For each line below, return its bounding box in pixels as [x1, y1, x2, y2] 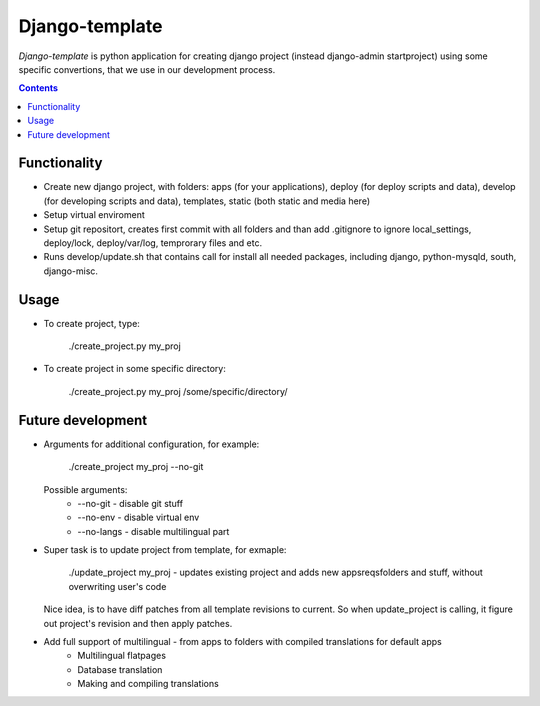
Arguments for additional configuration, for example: [43, 438, 260, 450]
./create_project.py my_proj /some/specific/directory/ [68, 385, 289, 397]
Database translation [77, 663, 163, 675]
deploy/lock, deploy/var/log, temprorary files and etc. [43, 236, 263, 249]
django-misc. [43, 265, 99, 277]
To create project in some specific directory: [43, 363, 227, 375]
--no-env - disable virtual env [77, 511, 200, 524]
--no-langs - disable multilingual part [77, 525, 230, 537]
